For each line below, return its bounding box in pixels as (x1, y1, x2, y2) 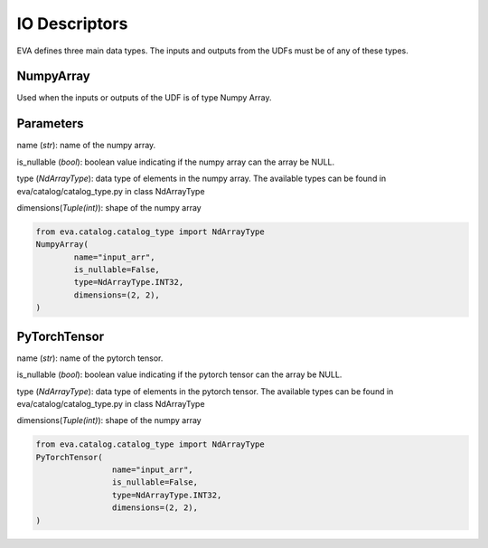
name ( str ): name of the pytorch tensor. (16, 353, 164, 364)
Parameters (16, 116, 84, 131)
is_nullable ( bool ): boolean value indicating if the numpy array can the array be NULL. (16, 156, 335, 167)
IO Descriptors (16, 14, 128, 33)
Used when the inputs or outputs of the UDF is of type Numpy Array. (16, 92, 272, 103)
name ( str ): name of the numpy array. (16, 140, 156, 151)
